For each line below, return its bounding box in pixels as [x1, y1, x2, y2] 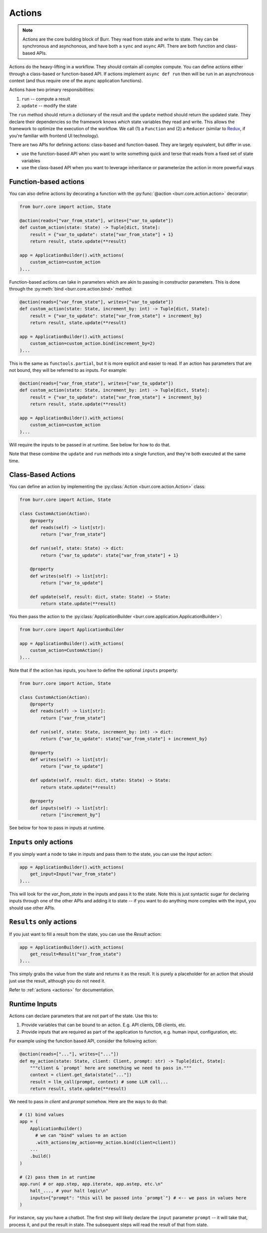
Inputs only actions [9, 838, 73, 846]
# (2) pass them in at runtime [19, 1174, 96, 1180]
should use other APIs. [9, 905, 55, 911]
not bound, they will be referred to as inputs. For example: [9, 367, 127, 373]
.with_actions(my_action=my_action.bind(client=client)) [35, 1139, 177, 1145]
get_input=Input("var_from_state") [30, 871, 116, 877]
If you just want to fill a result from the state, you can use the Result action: [9, 931, 162, 937]
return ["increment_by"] [40, 812, 101, 818]
